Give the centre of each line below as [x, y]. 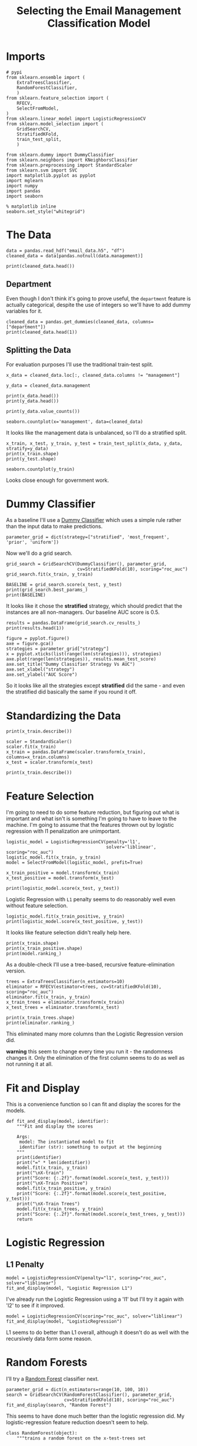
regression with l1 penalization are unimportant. [64, 831]
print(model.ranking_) [34, 954]
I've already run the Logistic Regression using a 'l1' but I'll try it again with [95, 1299]
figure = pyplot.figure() [38, 639]
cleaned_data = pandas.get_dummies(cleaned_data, [68, 322]
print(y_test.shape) [31, 459]
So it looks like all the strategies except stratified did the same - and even [96, 686]
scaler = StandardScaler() [39, 742]
